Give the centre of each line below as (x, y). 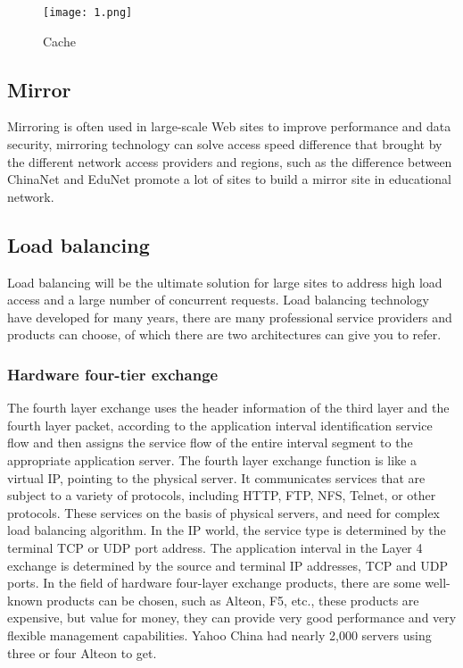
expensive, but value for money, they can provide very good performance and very (232, 618)
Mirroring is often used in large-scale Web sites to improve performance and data (229, 126)
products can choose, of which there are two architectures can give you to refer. (224, 334)
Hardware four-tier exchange (113, 374)
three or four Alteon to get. (82, 652)
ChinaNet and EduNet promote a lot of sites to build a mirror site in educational (229, 179)
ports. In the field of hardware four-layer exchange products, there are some (214, 583)
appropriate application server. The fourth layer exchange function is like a (212, 460)
